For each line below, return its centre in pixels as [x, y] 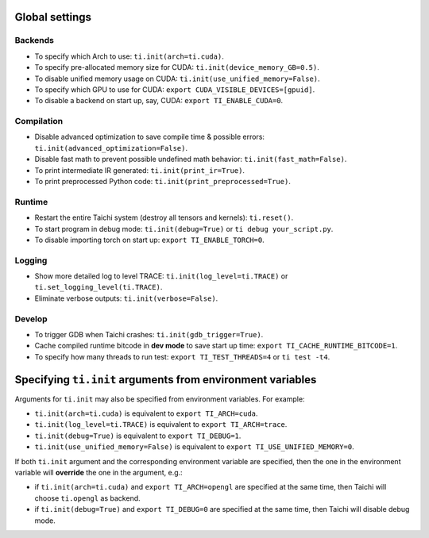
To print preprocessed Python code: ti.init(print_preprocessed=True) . [163, 182]
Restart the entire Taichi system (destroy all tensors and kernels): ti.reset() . [164, 217]
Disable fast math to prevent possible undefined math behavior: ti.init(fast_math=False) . [191, 159]
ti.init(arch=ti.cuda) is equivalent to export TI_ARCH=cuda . [146, 413]
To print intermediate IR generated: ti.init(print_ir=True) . [140, 170]
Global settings [53, 17]
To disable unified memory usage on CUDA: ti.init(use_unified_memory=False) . [178, 79]
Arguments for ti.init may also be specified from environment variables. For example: [160, 399]
